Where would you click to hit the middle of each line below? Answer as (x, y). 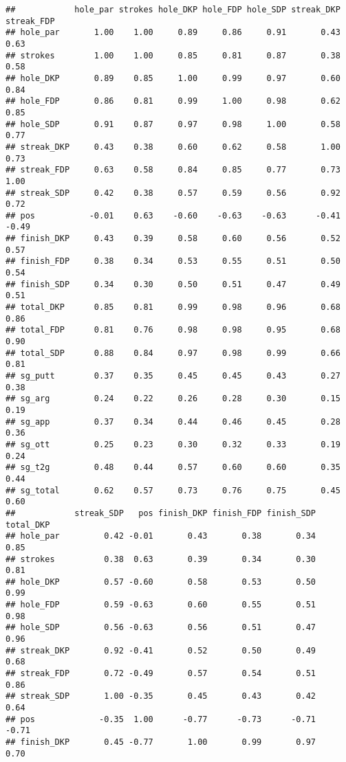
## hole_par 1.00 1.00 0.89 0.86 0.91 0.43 (173, 33)
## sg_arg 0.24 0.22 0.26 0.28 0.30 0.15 (173, 399)
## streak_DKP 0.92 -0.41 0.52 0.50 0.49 (161, 650)
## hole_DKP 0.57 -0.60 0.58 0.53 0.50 (161, 582)
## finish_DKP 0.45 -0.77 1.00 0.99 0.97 (161, 742)
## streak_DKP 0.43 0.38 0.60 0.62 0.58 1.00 (173, 147)
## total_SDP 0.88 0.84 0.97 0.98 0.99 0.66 (173, 353)
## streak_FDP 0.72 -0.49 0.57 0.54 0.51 (161, 674)
